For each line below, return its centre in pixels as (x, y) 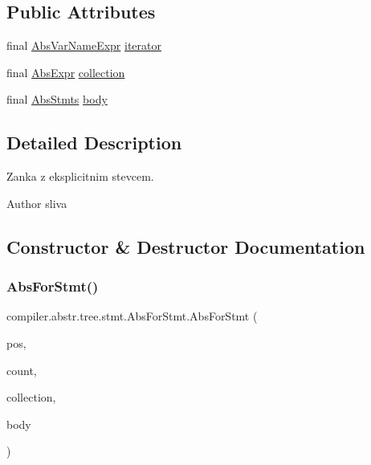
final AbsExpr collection (66, 72)
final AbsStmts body (57, 99)
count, (22, 370)
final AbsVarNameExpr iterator (84, 45)
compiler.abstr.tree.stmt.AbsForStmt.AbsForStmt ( (132, 316)
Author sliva (37, 203)
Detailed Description (94, 143)
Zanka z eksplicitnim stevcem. (80, 176)
